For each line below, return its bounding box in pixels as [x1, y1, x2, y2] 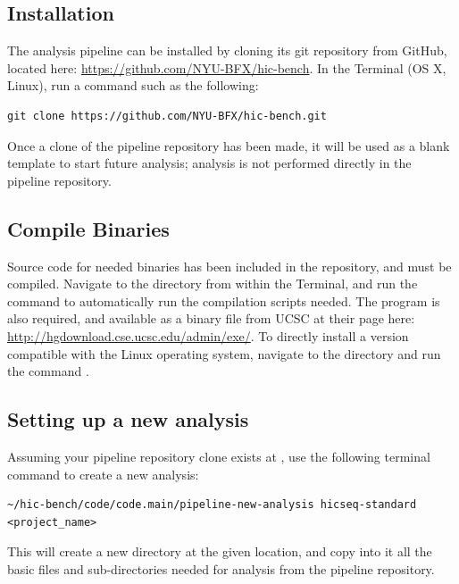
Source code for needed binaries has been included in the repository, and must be [7, 256, 452, 275]
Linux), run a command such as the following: [7, 76, 259, 95]
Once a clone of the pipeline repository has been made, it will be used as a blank [7, 136, 450, 154]
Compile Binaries [7, 214, 170, 242]
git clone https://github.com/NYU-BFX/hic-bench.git [7, 109, 327, 122]
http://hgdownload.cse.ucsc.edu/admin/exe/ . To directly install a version [7, 326, 409, 345]
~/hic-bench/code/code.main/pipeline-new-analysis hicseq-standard [7, 498, 417, 512]
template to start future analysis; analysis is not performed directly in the [7, 154, 412, 172]
